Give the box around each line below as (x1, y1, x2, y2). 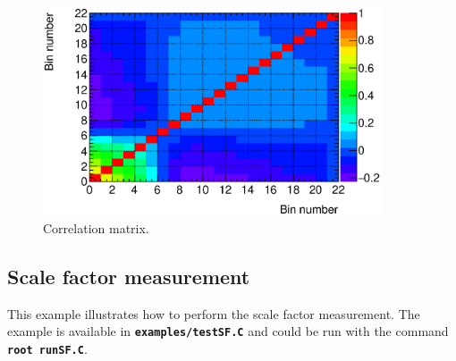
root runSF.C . (7, 340, 88, 358)
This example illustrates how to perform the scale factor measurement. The (7, 304, 420, 323)
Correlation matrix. (43, 219, 149, 238)
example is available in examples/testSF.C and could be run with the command (7, 322, 449, 340)
